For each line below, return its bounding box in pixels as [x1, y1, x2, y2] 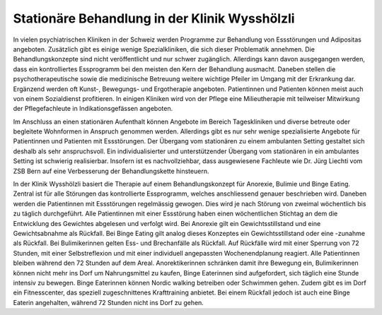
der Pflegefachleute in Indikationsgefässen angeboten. [13, 105, 173, 113]
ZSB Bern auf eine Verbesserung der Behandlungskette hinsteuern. [13, 167, 209, 175]
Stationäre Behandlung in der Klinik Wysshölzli [13, 11, 295, 26]
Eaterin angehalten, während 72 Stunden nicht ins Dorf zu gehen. [13, 298, 204, 307]
